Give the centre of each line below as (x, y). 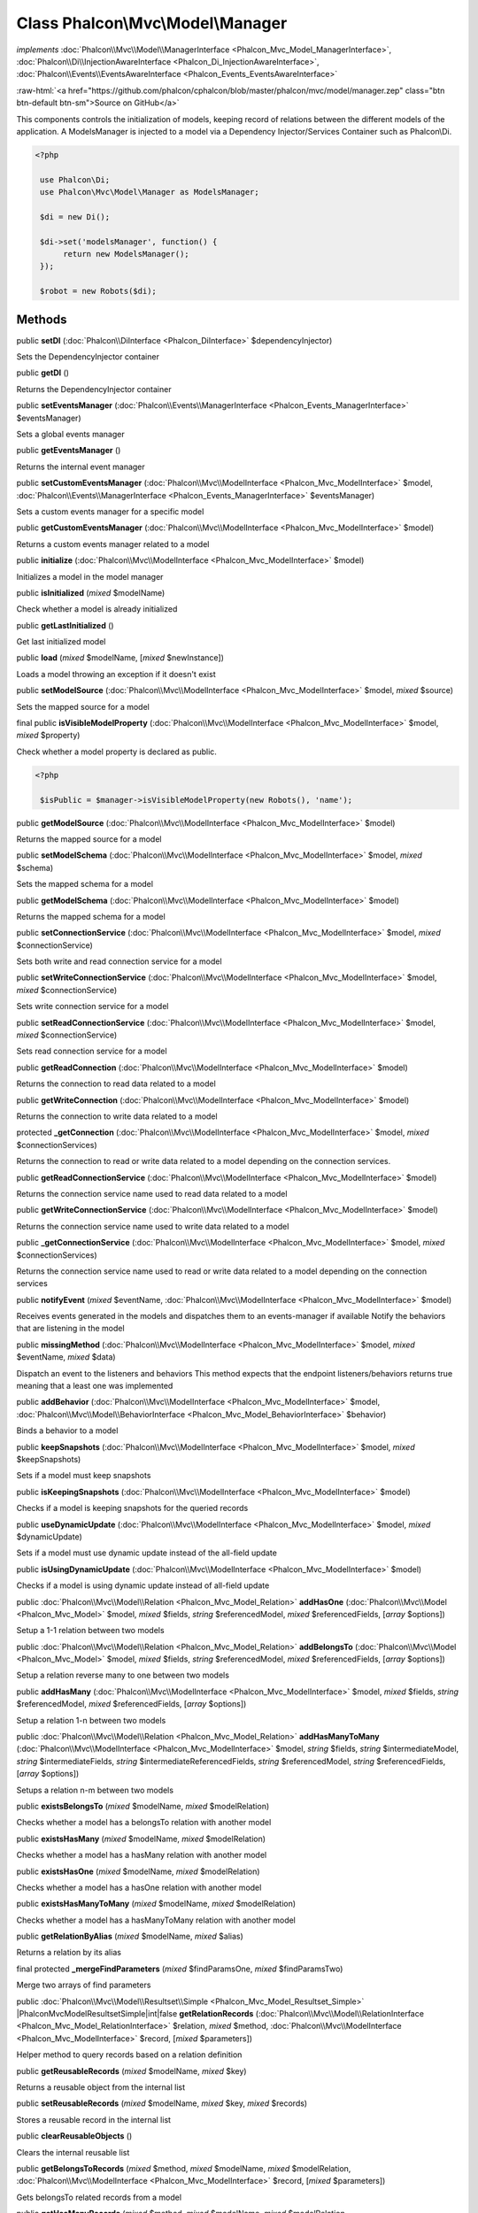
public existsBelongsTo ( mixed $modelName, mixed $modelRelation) (143, 1806)
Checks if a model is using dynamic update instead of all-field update (143, 1585)
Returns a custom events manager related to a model (113, 544)
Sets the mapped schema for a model (85, 884)
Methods (42, 319)
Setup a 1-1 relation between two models (90, 1631)
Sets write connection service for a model (93, 1006)
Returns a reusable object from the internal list (101, 2087)
